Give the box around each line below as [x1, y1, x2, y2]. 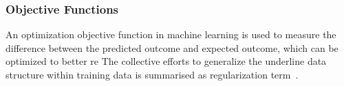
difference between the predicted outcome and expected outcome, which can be [6, 40, 338, 55]
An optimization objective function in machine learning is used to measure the [6, 27, 336, 42]
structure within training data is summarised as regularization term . [6, 68, 299, 81]
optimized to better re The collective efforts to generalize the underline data [6, 54, 327, 68]
